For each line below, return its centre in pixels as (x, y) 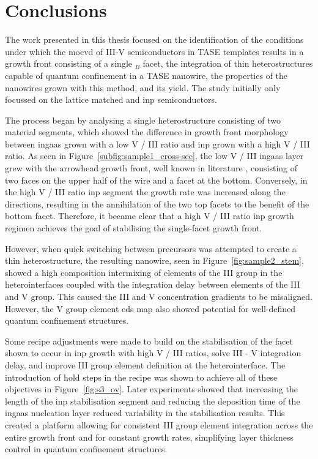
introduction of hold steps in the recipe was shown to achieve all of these (141, 377)
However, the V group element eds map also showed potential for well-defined (150, 308)
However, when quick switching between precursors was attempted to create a (151, 248)
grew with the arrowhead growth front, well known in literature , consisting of (151, 168)
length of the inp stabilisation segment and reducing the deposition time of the (153, 401)
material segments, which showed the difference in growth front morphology (147, 132)
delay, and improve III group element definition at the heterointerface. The (145, 364)
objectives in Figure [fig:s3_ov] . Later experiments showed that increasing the (151, 389)
